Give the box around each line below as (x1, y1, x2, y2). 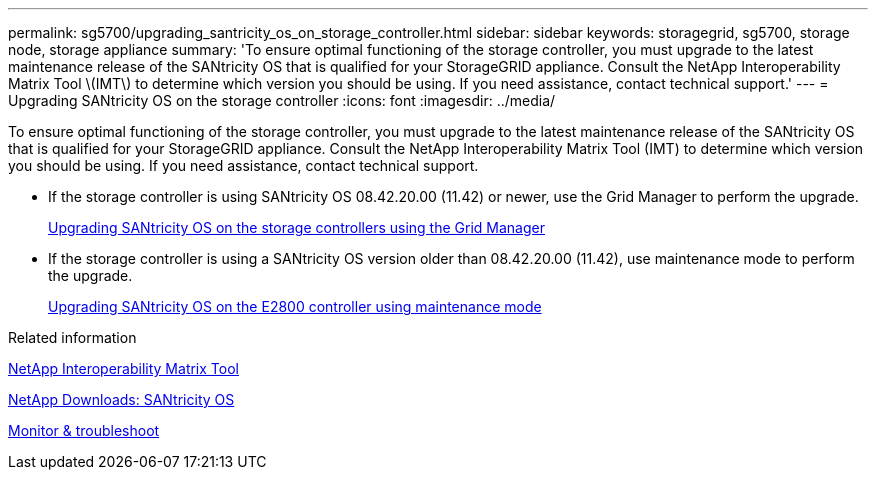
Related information (8, 329, 137, 346)
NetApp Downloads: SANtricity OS (8, 391, 235, 408)
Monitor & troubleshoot (8, 422, 160, 439)
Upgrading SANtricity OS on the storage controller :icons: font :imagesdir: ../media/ (8, 92, 556, 109)
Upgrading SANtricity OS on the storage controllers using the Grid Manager (48, 219, 545, 236)
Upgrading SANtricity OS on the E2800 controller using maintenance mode (48, 298, 542, 315)
